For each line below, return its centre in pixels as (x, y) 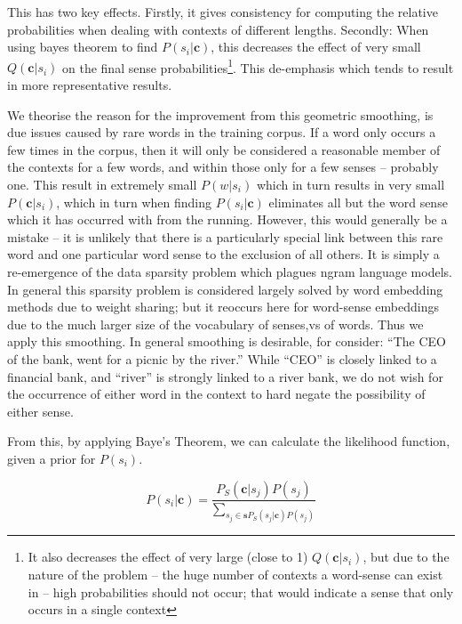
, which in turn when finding (134, 202)
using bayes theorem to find (83, 47)
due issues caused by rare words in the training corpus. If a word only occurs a (222, 132)
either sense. (40, 411)
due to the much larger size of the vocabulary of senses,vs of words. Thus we (215, 324)
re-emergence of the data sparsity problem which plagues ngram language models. (230, 271)
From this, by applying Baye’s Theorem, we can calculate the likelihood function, (229, 441)
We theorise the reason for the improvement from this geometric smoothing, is (220, 114)
